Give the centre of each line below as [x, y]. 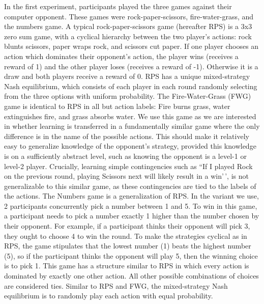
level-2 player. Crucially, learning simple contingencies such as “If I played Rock [128, 166]
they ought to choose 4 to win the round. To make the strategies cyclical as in [126, 236]
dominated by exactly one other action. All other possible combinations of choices [131, 276]
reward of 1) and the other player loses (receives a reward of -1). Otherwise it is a [131, 66]
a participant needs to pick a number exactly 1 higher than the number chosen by [132, 216]
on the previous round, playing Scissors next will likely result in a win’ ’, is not [126, 176]
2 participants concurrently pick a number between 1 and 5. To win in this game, [131, 205]
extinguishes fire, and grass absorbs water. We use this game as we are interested [130, 116]
